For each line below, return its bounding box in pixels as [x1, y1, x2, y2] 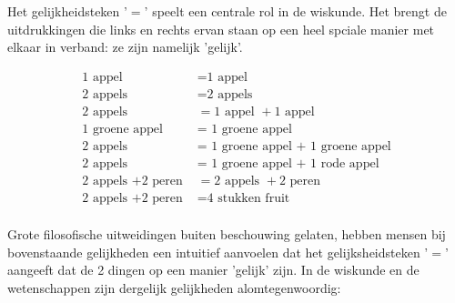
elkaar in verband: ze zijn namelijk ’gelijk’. [7, 37, 243, 56]
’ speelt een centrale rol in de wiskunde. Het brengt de [144, 2, 447, 20]
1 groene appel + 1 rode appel [211, 157, 379, 170]
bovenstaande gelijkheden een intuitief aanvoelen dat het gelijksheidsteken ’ [7, 242, 429, 261]
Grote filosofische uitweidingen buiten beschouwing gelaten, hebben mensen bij [7, 225, 446, 244]
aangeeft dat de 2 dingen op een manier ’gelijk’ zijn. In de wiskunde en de [7, 260, 420, 279]
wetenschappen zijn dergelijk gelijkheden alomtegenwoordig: [7, 278, 341, 297]
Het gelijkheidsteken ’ [7, 2, 127, 20]
